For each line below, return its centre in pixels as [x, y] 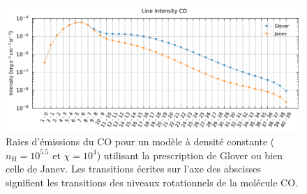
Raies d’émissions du [50, 141]
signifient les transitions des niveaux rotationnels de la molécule [142, 182]
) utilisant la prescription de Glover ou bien [190, 155]
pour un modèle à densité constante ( [195, 141]
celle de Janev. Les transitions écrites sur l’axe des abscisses [133, 169]
